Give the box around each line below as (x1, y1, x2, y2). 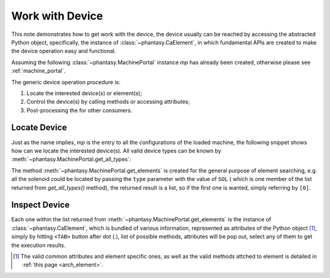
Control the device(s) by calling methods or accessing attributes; (26, 98, 190, 105)
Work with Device (11, 9, 103, 23)
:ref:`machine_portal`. (11, 67, 65, 74)
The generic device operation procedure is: (11, 78, 120, 85)
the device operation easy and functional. (11, 48, 116, 55)
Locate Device (11, 123, 67, 133)
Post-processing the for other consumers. (26, 107, 133, 114)
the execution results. (11, 241, 66, 249)
